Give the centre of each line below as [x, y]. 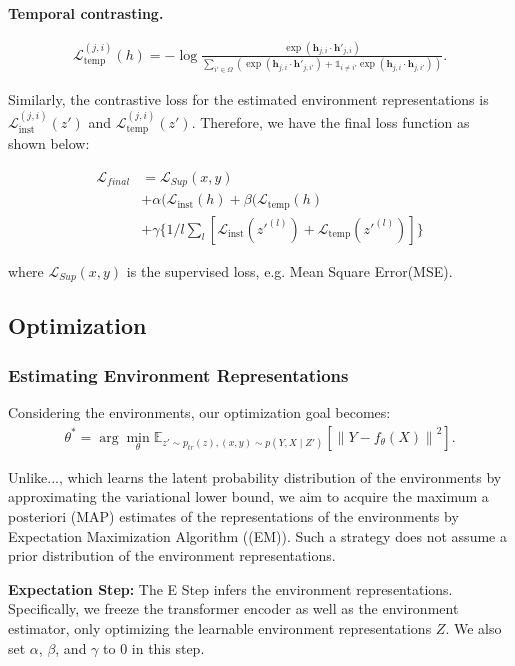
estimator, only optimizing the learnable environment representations [220, 628]
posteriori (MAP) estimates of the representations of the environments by [233, 516]
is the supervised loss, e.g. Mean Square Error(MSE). [289, 270]
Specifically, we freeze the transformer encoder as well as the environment [233, 608]
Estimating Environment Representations [178, 374]
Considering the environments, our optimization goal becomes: [199, 412]
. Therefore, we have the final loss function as [330, 121]
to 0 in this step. [154, 647]
